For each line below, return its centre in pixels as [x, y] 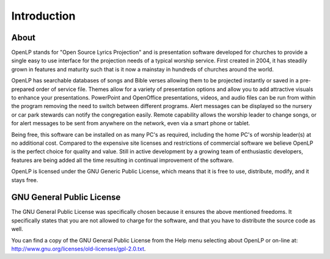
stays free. [25, 180]
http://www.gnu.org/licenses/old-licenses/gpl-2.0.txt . [79, 249]
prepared [23, 89]
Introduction [43, 16]
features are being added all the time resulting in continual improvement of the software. [123, 160]
